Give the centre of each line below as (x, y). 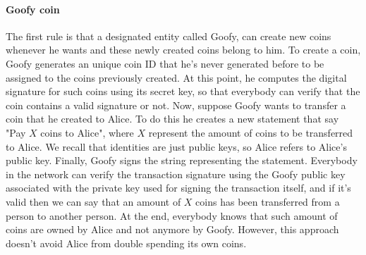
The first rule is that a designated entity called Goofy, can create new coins (169, 36)
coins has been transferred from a (268, 201)
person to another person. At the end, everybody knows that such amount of (172, 215)
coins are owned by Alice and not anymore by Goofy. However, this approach (172, 229)
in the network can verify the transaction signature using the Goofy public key (176, 174)
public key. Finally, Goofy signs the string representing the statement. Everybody (182, 160)
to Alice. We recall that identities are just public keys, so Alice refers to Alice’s (176, 146)
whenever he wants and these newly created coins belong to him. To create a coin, (183, 50)
